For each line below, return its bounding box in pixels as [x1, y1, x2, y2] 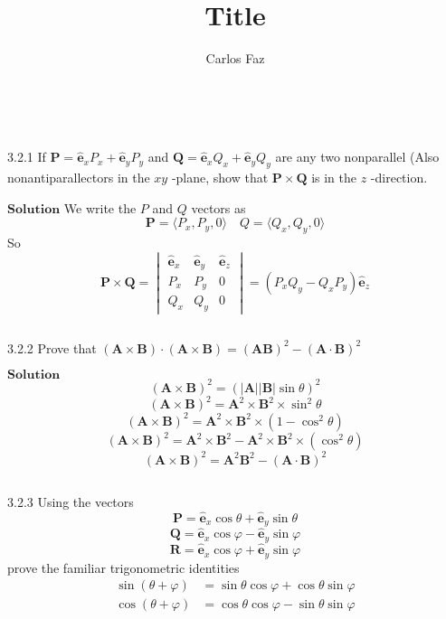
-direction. [370, 168, 428, 187]
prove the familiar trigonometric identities [7, 558, 240, 577]
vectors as [191, 198, 246, 217]
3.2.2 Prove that [7, 338, 97, 357]
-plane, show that [171, 168, 269, 187]
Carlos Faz [205, 49, 265, 68]
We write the [63, 198, 137, 217]
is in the [311, 168, 357, 187]
